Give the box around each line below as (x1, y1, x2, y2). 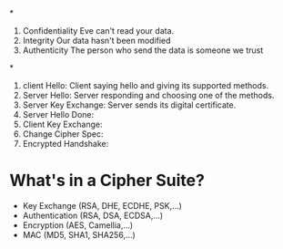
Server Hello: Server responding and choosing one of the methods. (22, 90, 275, 100)
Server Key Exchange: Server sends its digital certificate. (22, 99, 237, 110)
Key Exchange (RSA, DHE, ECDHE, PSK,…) (22, 200, 182, 211)
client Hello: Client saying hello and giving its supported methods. (22, 80, 269, 90)
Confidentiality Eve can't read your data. (22, 26, 175, 36)
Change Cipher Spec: (22, 129, 104, 140)
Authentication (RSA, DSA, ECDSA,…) (22, 210, 164, 221)
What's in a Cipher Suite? (9, 171, 205, 191)
